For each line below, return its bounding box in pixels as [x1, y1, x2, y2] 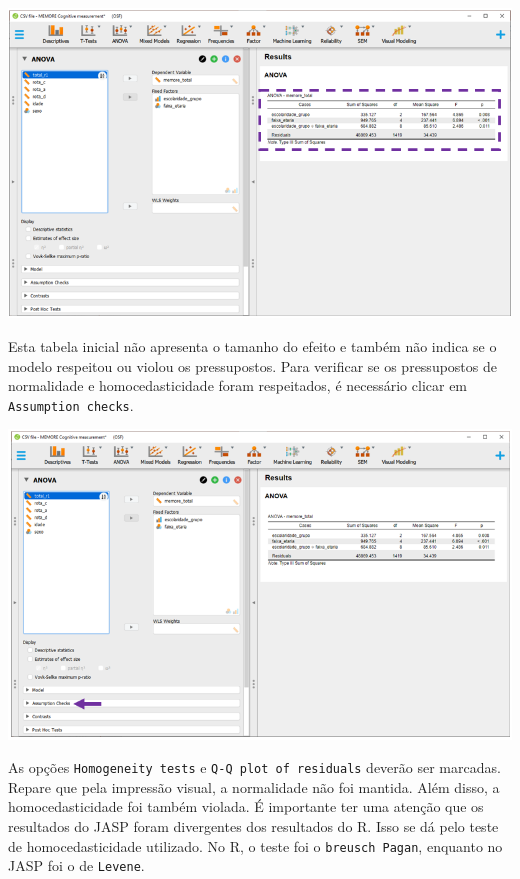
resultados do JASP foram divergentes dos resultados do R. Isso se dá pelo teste [8, 815, 499, 836]
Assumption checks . [8, 394, 134, 415]
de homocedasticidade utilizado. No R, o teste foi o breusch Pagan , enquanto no [8, 835, 503, 856]
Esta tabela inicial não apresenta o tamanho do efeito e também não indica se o [8, 335, 497, 356]
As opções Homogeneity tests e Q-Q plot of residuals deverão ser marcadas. [8, 757, 501, 778]
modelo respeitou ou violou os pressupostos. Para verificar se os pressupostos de [8, 355, 497, 376]
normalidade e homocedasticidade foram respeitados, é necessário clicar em [8, 375, 468, 396]
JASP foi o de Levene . [8, 855, 145, 876]
